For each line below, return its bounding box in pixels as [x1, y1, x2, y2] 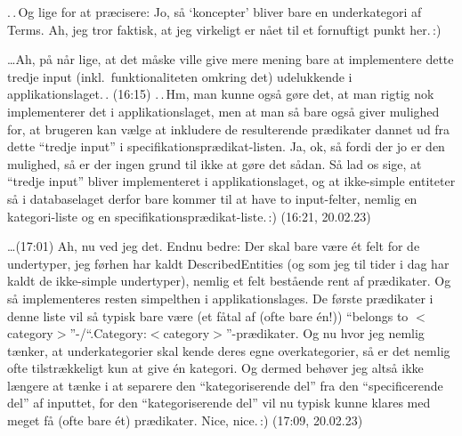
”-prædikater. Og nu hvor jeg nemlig [225, 324, 425, 343]
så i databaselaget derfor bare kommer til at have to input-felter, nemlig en [7, 189, 417, 207]
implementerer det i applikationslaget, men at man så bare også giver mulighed [7, 101, 440, 120]
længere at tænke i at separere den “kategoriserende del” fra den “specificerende [7, 375, 443, 394]
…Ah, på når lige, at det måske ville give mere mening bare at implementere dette [7, 50, 454, 69]
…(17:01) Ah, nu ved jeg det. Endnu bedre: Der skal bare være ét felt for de [7, 237, 420, 255]
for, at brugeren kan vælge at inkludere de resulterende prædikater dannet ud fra [7, 119, 450, 138]
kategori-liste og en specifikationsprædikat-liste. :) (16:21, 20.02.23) [7, 206, 371, 225]
